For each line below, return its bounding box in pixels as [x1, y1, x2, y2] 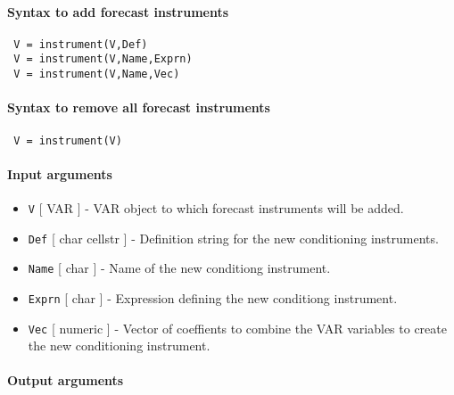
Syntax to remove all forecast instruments [7, 98, 270, 117]
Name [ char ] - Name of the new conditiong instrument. [28, 259, 331, 277]
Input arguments [7, 164, 112, 183]
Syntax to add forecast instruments [7, 2, 229, 21]
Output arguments [7, 371, 124, 390]
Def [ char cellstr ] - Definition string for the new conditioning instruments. [28, 228, 439, 247]
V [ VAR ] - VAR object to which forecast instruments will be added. [28, 199, 404, 218]
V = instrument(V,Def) [13, 37, 148, 51]
